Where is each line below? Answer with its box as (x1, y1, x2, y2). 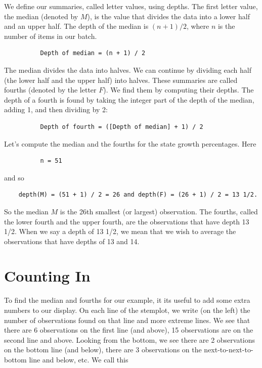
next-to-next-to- (204, 344, 253, 355)
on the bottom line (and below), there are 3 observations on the (4, 344, 202, 355)
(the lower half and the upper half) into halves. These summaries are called (4, 74, 238, 85)
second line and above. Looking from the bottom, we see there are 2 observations (4, 334, 255, 345)
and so (4, 172, 24, 182)
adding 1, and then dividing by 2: (4, 104, 108, 115)
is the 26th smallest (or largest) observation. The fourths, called (60, 206, 258, 216)
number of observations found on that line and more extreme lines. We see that (4, 314, 250, 325)
